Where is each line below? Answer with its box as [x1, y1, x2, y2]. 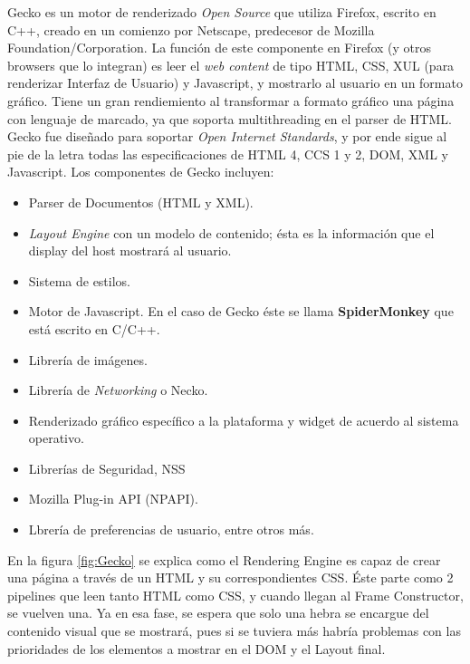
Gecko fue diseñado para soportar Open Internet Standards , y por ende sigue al [7, 127, 447, 146]
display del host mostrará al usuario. [28, 241, 232, 260]
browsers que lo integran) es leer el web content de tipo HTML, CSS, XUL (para [7, 55, 455, 74]
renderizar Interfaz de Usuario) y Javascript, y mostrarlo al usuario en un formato [7, 73, 463, 92]
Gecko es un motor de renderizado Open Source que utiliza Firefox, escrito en [7, 3, 436, 21]
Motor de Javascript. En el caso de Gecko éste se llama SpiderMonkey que [28, 302, 454, 321]
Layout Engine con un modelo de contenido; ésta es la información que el [28, 223, 435, 242]
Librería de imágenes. [28, 350, 148, 369]
